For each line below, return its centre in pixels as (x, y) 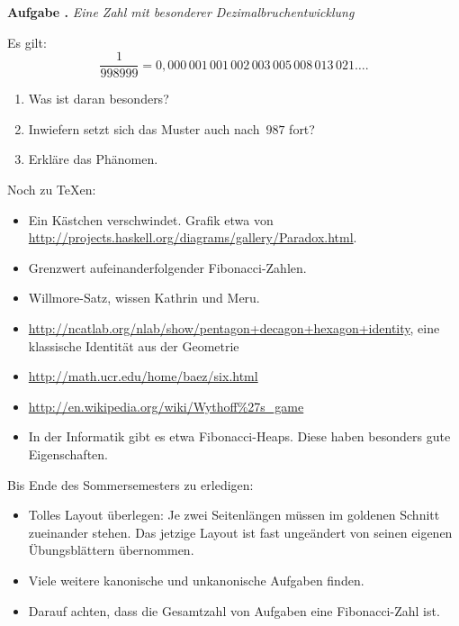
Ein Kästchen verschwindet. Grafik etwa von (151, 219)
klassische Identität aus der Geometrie (134, 345)
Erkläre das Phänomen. (93, 159)
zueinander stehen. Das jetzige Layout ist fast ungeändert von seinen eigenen (240, 532)
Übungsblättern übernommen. (111, 550)
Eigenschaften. (68, 454)
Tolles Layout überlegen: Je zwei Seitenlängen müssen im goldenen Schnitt (234, 515)
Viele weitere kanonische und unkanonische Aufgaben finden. (196, 580)
